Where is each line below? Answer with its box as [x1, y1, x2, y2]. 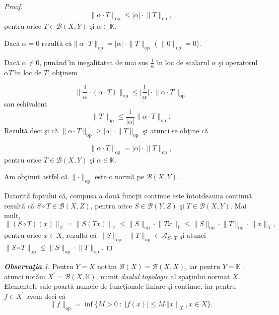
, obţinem [48, 67, 78, 77]
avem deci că [26, 290, 66, 301]
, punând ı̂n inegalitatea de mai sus [39, 57, 148, 67]
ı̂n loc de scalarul [157, 57, 210, 67]
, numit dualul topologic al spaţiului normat [96, 271, 230, 281]
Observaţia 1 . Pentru [4, 261, 74, 272]
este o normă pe [95, 171, 145, 182]
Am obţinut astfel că [4, 171, 68, 182]
